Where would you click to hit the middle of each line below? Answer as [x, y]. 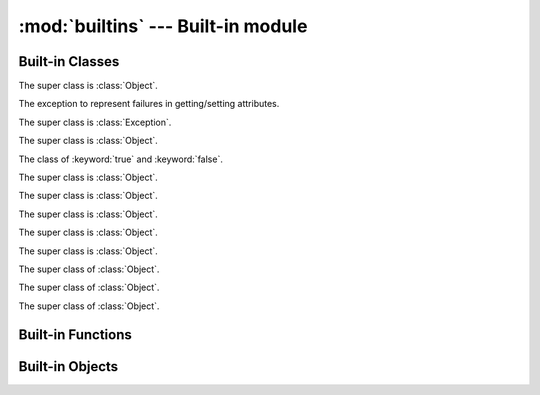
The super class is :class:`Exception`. [95, 122]
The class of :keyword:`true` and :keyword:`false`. [121, 159]
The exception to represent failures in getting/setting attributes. [149, 104]
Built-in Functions [75, 334]
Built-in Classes [69, 61]
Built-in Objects [68, 366]
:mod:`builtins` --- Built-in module [163, 26]
